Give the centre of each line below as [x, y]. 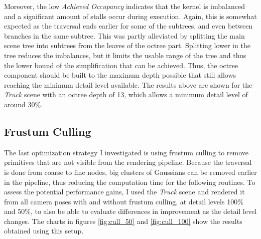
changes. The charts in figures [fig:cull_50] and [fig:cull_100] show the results [123, 221]
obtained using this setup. [44, 231]
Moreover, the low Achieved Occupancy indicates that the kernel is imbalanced [124, 6]
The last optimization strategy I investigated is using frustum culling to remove [126, 152]
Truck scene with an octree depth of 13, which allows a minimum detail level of [126, 94]
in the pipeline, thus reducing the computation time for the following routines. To [130, 182]
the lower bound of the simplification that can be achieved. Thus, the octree [121, 65]
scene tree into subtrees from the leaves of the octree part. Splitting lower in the [127, 45]
